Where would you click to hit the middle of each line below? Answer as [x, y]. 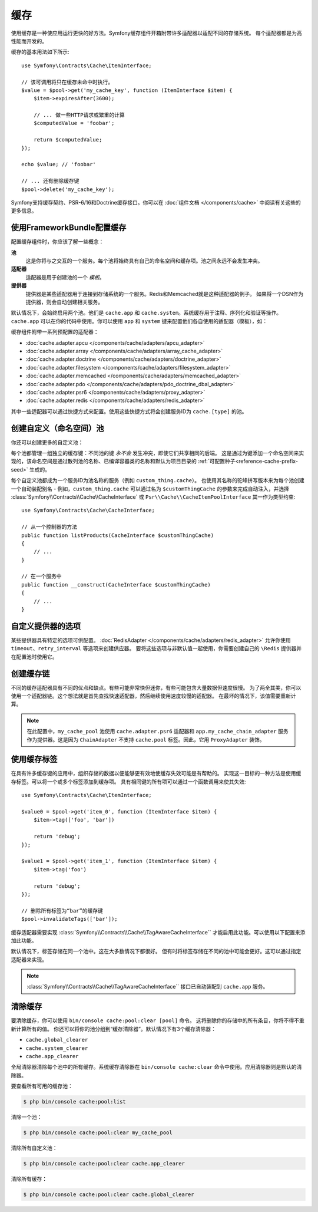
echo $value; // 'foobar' [59, 164]
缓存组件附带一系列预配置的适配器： [55, 332]
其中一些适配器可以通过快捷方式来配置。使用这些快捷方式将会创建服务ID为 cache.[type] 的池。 [129, 411]
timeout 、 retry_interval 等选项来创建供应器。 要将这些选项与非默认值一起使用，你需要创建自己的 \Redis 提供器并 [156, 648]
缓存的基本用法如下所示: [40, 52]
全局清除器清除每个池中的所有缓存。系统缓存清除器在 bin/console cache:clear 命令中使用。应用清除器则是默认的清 [156, 1067]
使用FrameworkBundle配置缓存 [69, 228]
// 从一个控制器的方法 [49, 527]
